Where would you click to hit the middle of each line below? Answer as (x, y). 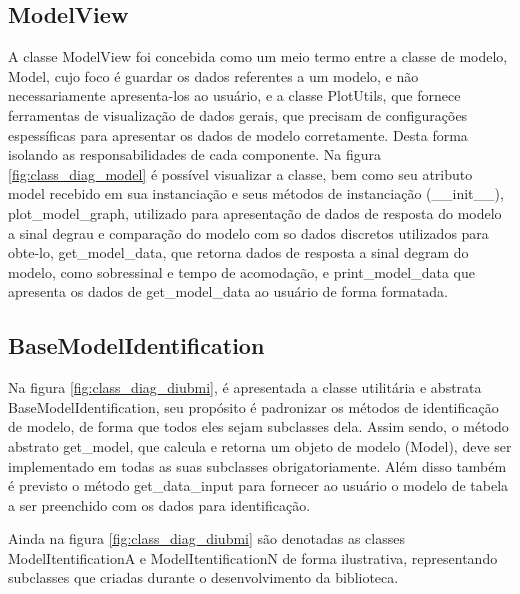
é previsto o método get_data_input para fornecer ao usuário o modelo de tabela (258, 485)
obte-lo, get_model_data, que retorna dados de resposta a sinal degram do (238, 252)
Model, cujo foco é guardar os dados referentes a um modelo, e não (213, 75)
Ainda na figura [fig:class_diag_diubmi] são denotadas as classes (206, 538)
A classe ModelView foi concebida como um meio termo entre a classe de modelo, (258, 56)
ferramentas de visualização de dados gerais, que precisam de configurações (238, 114)
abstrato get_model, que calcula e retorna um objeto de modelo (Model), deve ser (260, 445)
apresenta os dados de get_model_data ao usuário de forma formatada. (228, 291)
